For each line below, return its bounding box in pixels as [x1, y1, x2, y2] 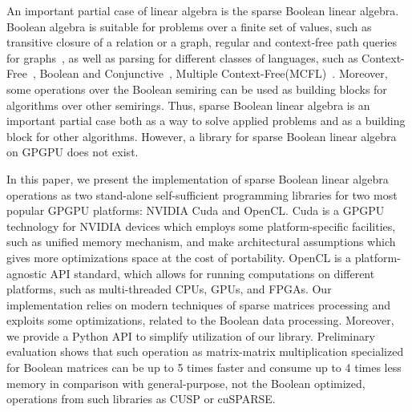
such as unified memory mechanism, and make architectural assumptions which [6, 233, 396, 250]
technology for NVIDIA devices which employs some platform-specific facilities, [6, 217, 396, 234]
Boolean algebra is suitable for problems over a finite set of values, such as [6, 18, 372, 34]
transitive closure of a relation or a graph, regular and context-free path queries [6, 34, 398, 50]
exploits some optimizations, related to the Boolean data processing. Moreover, [6, 312, 394, 329]
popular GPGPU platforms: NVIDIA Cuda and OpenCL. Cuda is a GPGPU [6, 202, 385, 219]
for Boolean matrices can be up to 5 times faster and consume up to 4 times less [6, 359, 402, 376]
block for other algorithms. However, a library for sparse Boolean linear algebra [6, 127, 397, 144]
